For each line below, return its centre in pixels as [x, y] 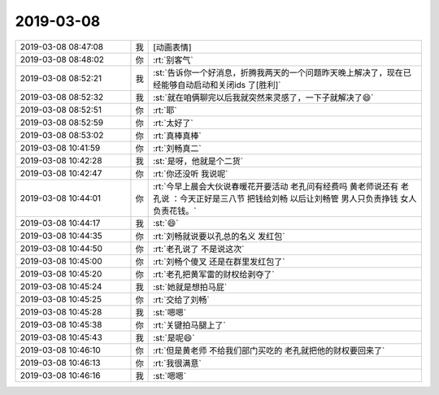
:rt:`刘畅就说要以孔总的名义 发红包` [219, 236]
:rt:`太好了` [174, 123]
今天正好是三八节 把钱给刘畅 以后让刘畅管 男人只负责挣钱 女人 [298, 198]
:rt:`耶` [165, 110]
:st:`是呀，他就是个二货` [198, 161]
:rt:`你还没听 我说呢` [191, 173]
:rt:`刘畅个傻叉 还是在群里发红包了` [219, 262]
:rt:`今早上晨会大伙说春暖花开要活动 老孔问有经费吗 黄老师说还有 [276, 186]
